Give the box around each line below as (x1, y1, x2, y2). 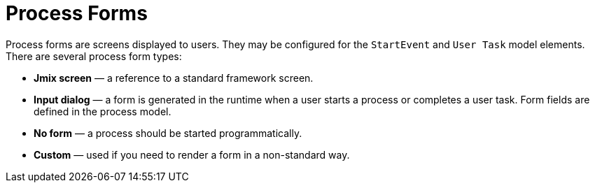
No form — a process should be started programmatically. (34, 126, 302, 139)
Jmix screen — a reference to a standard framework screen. (34, 71, 314, 84)
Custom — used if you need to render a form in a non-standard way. (34, 148, 350, 161)
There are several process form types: (6, 50, 182, 62)
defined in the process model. (34, 105, 171, 117)
